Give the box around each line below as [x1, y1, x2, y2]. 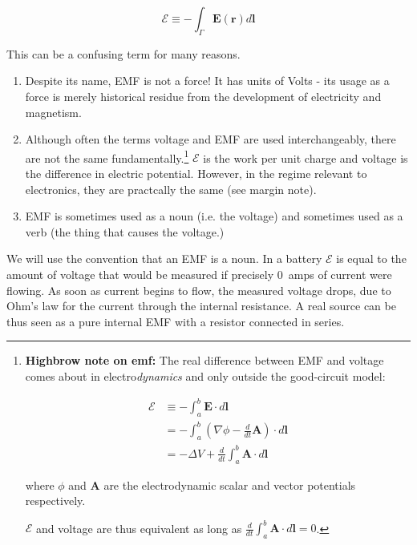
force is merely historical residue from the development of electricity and [25, 87, 382, 104]
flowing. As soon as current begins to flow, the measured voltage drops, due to [6, 281, 391, 298]
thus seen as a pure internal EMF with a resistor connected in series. [6, 313, 345, 329]
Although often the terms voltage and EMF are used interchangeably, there [25, 131, 396, 147]
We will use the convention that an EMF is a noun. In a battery [6, 250, 322, 267]
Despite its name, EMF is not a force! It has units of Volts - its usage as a [25, 72, 390, 89]
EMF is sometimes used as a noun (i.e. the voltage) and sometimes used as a [25, 208, 403, 224]
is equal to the [336, 250, 407, 267]
